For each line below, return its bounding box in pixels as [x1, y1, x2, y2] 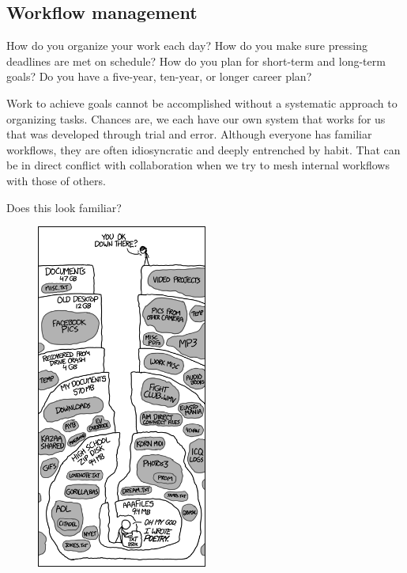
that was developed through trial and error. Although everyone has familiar [6, 126, 372, 142]
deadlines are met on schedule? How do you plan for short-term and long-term [6, 52, 386, 69]
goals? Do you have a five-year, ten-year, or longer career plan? [6, 68, 312, 85]
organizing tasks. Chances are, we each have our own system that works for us [6, 110, 386, 127]
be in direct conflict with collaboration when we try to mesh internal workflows [6, 157, 390, 173]
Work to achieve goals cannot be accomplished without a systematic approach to [6, 94, 398, 111]
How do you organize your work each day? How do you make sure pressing [6, 37, 367, 54]
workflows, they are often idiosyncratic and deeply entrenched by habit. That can [6, 141, 401, 157]
